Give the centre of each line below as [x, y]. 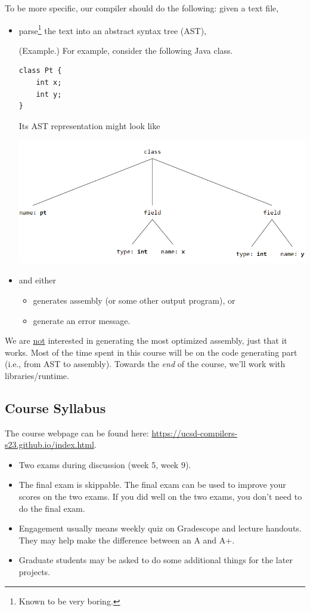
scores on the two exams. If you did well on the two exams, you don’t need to [160, 497]
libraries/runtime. [37, 375]
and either [38, 280]
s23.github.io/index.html [49, 444]
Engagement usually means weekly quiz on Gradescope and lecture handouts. [160, 528]
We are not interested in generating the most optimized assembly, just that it [146, 340]
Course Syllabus [55, 407]
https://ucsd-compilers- [195, 433]
